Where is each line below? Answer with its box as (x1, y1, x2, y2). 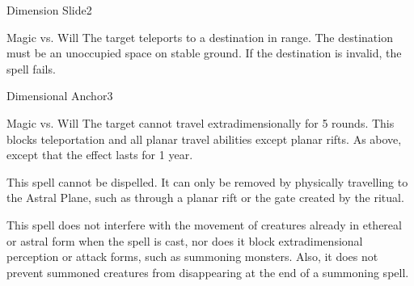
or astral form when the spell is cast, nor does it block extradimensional (6, 232, 363, 249)
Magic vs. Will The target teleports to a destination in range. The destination (6, 28, 393, 45)
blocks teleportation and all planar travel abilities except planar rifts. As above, (6, 130, 402, 147)
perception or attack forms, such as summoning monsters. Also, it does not (6, 248, 378, 265)
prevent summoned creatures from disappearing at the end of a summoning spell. (6, 263, 409, 280)
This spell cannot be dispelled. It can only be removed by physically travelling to (6, 173, 408, 190)
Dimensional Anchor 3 (6, 87, 113, 104)
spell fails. (6, 60, 56, 77)
